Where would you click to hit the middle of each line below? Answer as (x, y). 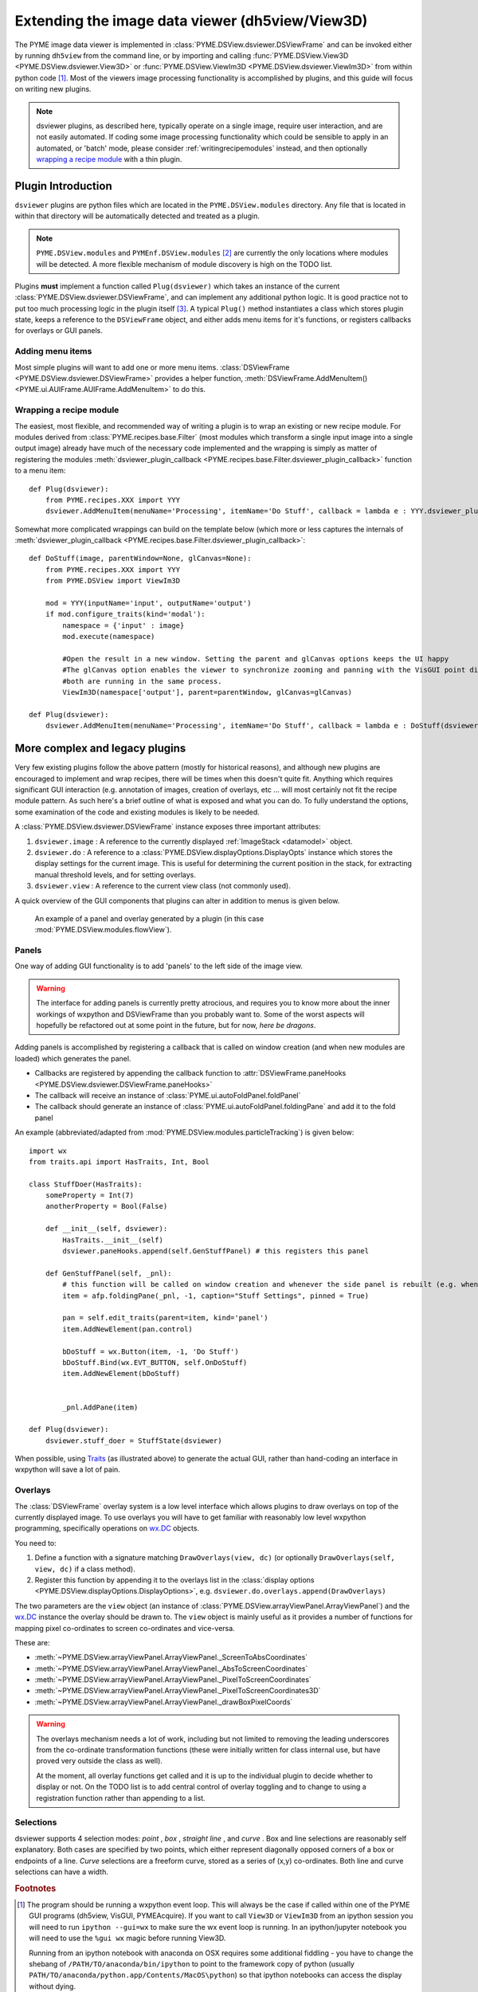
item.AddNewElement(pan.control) (127, 1329)
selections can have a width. (62, 1872)
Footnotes (35, 1888)
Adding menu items (53, 351)
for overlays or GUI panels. (59, 331)
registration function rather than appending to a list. (121, 1798)
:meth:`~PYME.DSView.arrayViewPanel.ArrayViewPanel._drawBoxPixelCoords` (164, 1702)
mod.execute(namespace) (109, 637)
